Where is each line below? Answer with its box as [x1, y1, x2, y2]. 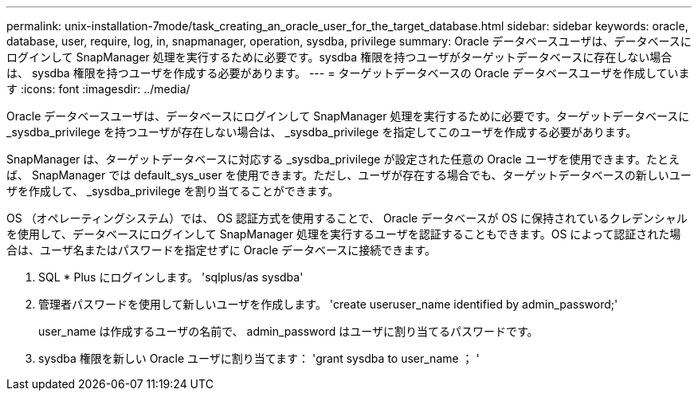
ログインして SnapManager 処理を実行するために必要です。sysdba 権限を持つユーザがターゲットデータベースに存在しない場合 [6, 50, 673, 64]
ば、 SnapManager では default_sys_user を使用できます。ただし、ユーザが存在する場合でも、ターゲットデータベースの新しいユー [6, 168, 692, 182]
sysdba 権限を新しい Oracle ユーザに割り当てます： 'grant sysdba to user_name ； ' [38, 352, 480, 365]
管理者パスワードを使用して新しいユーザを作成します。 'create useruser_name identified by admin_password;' [38, 297, 618, 311]
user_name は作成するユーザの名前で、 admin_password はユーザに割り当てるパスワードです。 [38, 324, 539, 338]
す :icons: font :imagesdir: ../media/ [6, 82, 190, 96]
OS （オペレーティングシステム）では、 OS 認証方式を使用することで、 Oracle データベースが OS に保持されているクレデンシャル [6, 211, 688, 225]
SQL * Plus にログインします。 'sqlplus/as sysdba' [38, 270, 304, 284]
